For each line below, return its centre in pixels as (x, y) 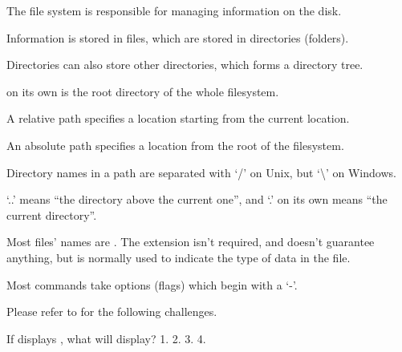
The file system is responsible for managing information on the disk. (174, 10)
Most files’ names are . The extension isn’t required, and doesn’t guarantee (191, 242)
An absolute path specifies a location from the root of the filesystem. (175, 145)
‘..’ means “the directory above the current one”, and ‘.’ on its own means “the (197, 199)
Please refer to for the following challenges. (112, 312)
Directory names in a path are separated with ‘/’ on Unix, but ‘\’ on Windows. (201, 172)
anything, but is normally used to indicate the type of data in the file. (179, 257)
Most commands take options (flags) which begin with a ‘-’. (152, 284)
